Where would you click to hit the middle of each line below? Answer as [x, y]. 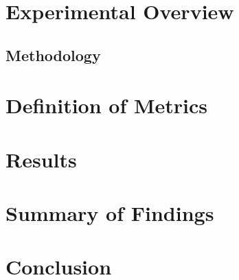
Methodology [53, 55]
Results [41, 159]
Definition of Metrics [107, 105]
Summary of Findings [110, 213]
